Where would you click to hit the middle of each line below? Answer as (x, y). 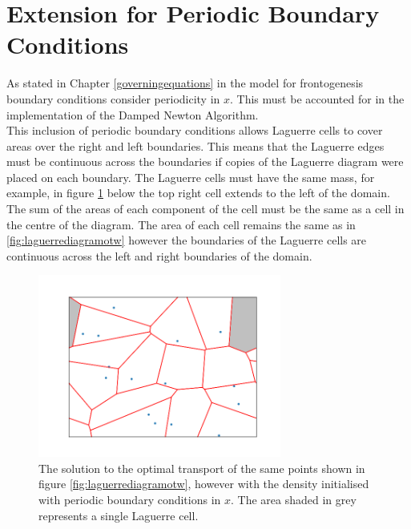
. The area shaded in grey (294, 499)
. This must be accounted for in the (317, 98)
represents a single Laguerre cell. (119, 515)
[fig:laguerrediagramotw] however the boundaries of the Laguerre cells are (187, 240)
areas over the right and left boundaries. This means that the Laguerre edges (195, 145)
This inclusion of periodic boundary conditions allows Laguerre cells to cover (195, 130)
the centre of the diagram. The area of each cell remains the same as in (181, 224)
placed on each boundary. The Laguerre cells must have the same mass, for (191, 177)
